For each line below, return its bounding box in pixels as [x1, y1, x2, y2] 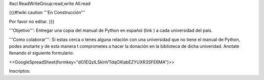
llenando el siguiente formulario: [9, 50, 74, 56]
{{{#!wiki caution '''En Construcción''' [9, 10, 85, 16]
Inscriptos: [9, 68, 31, 74]
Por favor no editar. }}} [9, 19, 55, 24]
